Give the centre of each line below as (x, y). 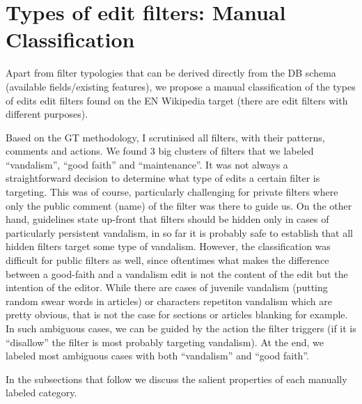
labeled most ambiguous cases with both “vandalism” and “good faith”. (157, 356)
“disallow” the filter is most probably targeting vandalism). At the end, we (165, 342)
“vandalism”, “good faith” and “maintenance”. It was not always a (147, 164)
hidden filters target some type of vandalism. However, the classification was (168, 246)
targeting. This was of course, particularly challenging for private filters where (172, 192)
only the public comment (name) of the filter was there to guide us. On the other (179, 205)
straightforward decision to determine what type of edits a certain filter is (163, 178)
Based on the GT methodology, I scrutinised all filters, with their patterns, (165, 137)
